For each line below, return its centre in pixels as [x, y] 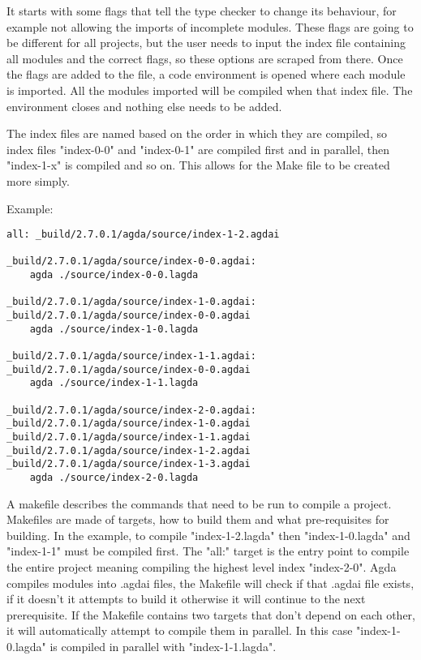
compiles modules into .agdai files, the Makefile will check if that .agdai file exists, [210, 583]
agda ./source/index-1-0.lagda [114, 329]
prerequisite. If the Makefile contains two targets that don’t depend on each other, [211, 614]
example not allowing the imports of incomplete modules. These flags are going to [210, 26]
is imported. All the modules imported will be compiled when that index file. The [210, 90]
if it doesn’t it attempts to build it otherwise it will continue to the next [186, 599]
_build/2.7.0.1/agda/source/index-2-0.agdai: [131, 410]
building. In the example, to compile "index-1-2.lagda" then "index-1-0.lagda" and [208, 535]
